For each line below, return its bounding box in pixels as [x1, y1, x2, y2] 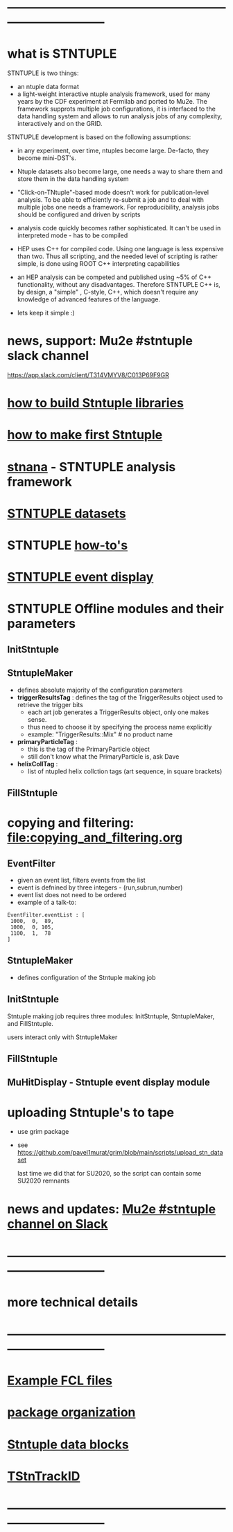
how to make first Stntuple [7, 427, 163, 443]
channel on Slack [7, 1216, 109, 1231]
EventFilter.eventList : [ [7, 911, 85, 918]
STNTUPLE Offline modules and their [7, 601, 224, 617]
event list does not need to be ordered [17, 890, 127, 899]
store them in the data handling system [17, 175, 129, 183]
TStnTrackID [7, 1468, 80, 1484]
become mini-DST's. [17, 154, 76, 162]
